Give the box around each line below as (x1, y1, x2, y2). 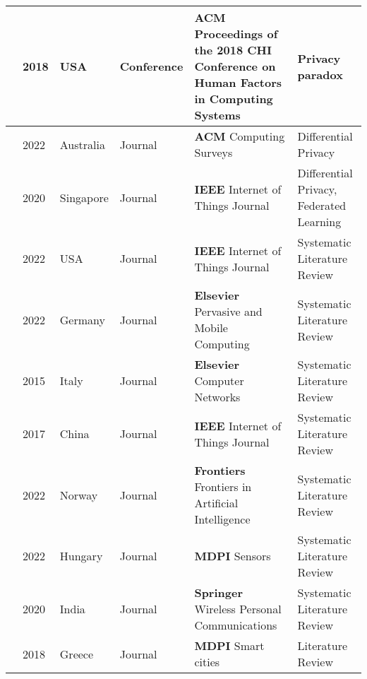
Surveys (194, 144, 233, 160)
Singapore (59, 189, 109, 206)
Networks (194, 389, 241, 405)
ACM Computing (194, 128, 285, 144)
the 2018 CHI (194, 42, 272, 58)
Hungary (59, 548, 103, 564)
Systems (194, 107, 241, 123)
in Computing (194, 90, 273, 107)
